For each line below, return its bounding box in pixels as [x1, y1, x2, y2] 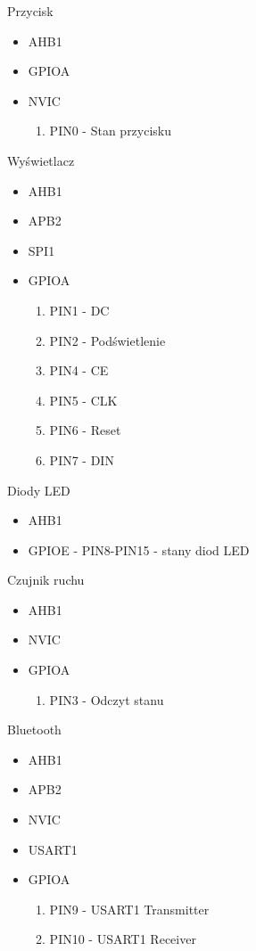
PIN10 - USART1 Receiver [49, 930, 196, 948]
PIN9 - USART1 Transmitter [49, 899, 210, 918]
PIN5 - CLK [49, 390, 118, 409]
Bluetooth [7, 720, 62, 739]
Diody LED [7, 480, 70, 499]
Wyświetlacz [7, 151, 75, 169]
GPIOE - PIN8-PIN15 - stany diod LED [28, 540, 250, 559]
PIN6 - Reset [49, 421, 121, 439]
